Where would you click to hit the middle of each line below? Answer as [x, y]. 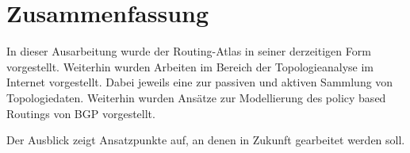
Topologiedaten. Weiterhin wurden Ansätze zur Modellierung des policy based [196, 97]
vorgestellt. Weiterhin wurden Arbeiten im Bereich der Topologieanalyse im [190, 66]
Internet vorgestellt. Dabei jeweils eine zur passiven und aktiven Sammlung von [200, 82]
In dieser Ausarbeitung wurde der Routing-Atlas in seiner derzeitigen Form [189, 51]
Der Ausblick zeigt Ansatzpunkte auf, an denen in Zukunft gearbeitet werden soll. [206, 140]
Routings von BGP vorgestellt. [81, 113]
